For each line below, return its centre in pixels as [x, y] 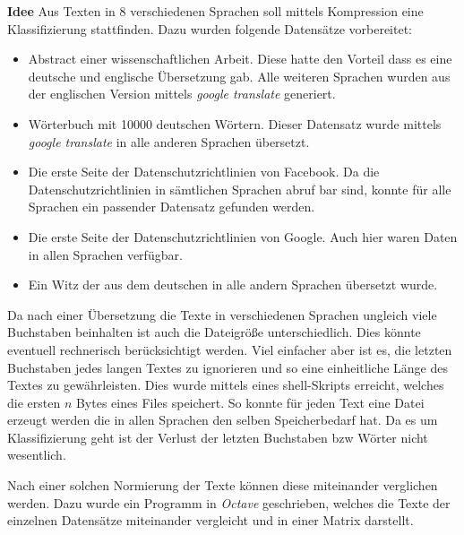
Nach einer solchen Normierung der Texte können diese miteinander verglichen [223, 485]
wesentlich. [37, 455]
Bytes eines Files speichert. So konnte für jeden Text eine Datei [250, 402]
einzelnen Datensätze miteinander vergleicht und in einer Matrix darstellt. [211, 520]
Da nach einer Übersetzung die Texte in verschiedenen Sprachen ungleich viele [222, 314]
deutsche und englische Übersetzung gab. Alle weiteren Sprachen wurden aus [239, 76]
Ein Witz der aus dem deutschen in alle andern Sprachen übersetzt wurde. [233, 285]
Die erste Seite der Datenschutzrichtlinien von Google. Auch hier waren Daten [243, 236]
